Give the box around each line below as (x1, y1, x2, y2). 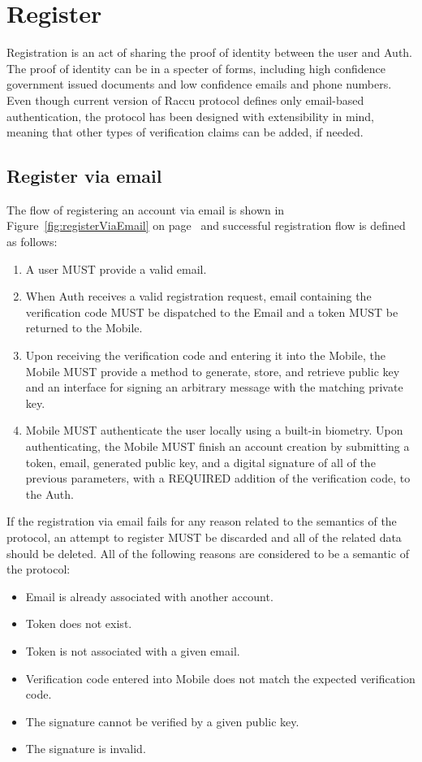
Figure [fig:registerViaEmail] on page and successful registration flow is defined (6, 217, 406, 234)
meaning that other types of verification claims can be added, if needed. (6, 123, 364, 141)
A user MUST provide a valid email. (25, 260, 207, 277)
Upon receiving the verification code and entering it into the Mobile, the (25, 347, 385, 364)
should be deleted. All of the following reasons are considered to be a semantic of (6, 544, 409, 561)
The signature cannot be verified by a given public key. (25, 712, 299, 730)
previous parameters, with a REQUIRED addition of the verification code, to (25, 470, 411, 487)
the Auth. (25, 485, 74, 502)
